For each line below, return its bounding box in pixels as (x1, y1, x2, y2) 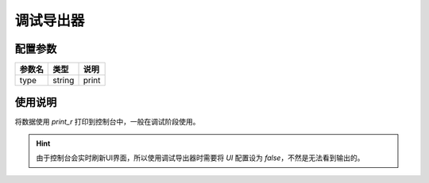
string (52, 75, 75, 86)
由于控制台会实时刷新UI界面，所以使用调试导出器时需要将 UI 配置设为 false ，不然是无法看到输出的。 (36, 153, 365, 162)
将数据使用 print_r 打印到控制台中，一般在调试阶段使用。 (14, 116, 200, 126)
